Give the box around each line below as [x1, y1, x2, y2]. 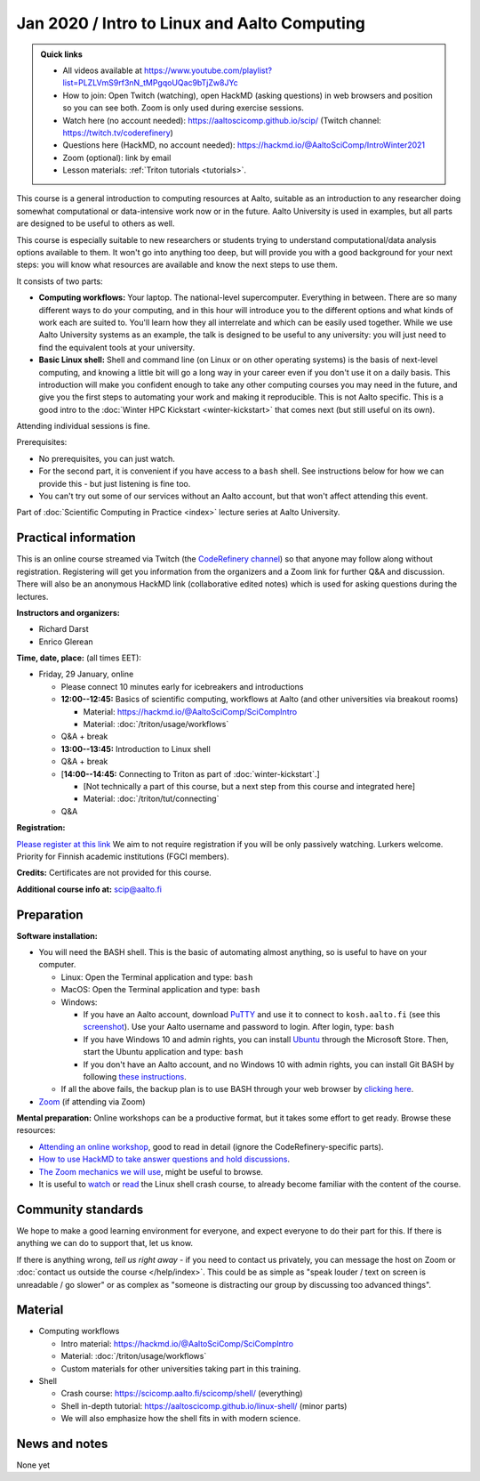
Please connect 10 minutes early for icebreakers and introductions [60, 681, 304, 692]
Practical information [16, 530, 137, 546]
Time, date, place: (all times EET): [16, 652, 142, 663]
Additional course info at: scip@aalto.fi [16, 884, 162, 894]
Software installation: [16, 930, 98, 941]
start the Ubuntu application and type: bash [83, 1047, 244, 1057]
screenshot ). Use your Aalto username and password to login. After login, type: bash [83, 1022, 395, 1032]
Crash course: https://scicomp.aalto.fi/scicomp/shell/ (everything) [60, 1388, 303, 1399]
